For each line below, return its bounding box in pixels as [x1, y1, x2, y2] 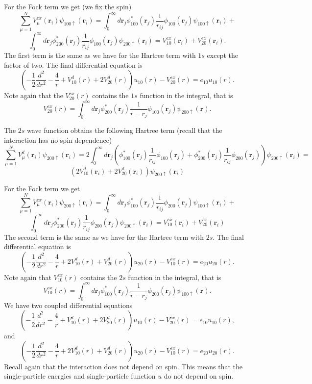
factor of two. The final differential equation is [4, 59, 143, 70]
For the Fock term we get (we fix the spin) [4, 1, 132, 11]
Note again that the [4, 90, 63, 101]
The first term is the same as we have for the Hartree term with [4, 50, 196, 60]
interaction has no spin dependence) [4, 134, 112, 145]
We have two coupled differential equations [4, 300, 133, 310]
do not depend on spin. [164, 371, 234, 381]
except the [207, 50, 238, 60]
